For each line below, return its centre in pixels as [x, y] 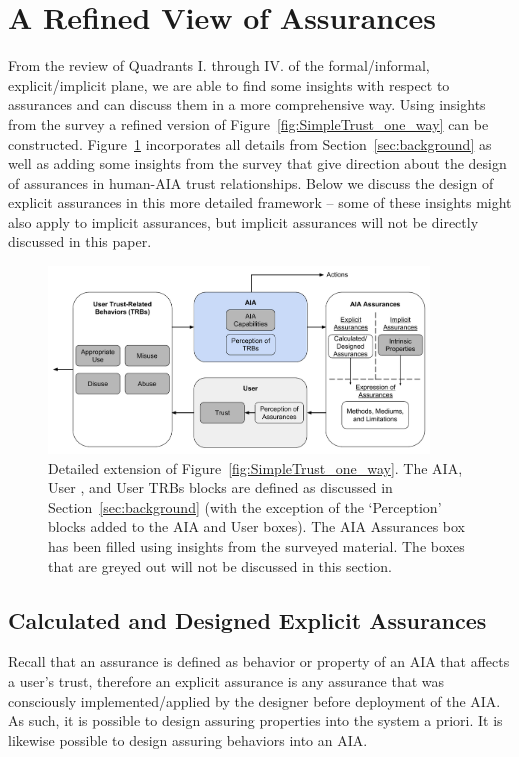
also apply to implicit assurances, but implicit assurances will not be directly [243, 221]
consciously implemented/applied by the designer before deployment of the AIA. [254, 700]
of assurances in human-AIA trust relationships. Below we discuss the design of [251, 182]
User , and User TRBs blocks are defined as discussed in [220, 487]
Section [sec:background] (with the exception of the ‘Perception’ [245, 506]
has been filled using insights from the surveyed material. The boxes [256, 546]
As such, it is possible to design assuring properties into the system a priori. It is [255, 720]
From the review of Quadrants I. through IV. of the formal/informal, [219, 65]
